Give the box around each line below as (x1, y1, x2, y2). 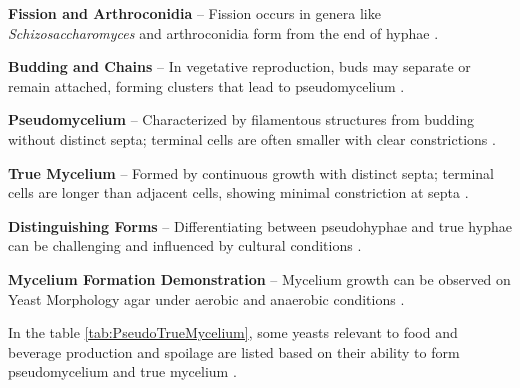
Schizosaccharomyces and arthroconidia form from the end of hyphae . (8, 22, 439, 43)
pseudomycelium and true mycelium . (8, 361, 237, 382)
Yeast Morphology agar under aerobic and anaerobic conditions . (8, 288, 405, 309)
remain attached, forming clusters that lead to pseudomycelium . (8, 75, 405, 96)
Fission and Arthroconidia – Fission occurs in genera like (8, 3, 381, 23)
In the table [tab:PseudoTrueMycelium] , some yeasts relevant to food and (8, 322, 458, 343)
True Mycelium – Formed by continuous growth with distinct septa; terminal (8, 162, 494, 183)
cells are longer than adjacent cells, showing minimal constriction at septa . (8, 182, 469, 203)
